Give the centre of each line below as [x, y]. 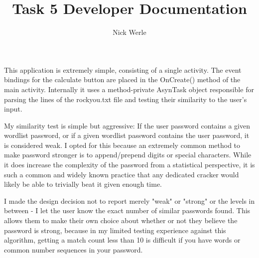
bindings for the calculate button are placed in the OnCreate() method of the [122, 79]
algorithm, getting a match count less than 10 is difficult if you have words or [122, 240]
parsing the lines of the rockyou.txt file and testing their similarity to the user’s [126, 99]
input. [13, 109]
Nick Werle [129, 32]
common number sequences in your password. [73, 249]
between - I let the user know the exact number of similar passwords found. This [127, 210]
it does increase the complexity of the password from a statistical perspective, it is [129, 165]
